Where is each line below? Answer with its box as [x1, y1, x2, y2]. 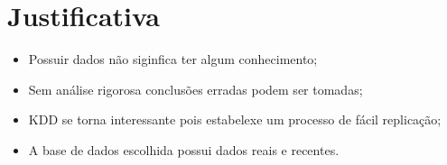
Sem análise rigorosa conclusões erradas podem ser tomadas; [28, 79, 363, 98]
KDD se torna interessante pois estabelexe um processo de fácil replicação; [28, 110, 442, 129]
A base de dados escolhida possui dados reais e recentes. [28, 140, 340, 159]
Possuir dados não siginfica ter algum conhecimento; [28, 50, 318, 69]
